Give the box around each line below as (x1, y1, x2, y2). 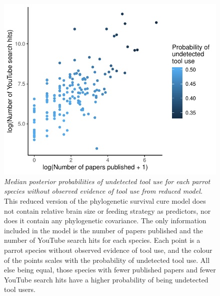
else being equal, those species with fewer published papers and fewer (4, 264, 216, 275)
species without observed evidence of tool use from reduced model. (4, 186, 203, 196)
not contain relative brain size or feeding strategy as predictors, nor (4, 205, 211, 216)
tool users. (4, 284, 35, 294)
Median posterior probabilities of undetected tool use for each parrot (4, 176, 210, 186)
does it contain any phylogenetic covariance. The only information (4, 215, 206, 226)
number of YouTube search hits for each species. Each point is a (4, 235, 200, 245)
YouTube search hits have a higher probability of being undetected (4, 274, 208, 284)
